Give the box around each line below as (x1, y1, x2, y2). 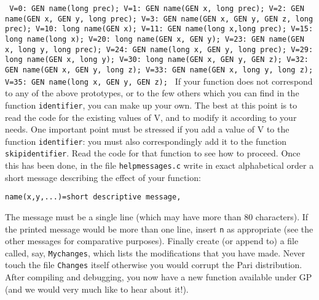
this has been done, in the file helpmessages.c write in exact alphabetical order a (5, 159, 314, 171)
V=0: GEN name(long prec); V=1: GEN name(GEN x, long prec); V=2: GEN (9, 4, 304, 13)
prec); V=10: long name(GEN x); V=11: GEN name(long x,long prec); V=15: (5, 25, 313, 34)
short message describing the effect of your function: (5, 171, 201, 183)
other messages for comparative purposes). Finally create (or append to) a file (5, 234, 299, 247)
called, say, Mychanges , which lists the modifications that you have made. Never (5, 246, 305, 259)
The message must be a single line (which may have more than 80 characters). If (5, 210, 309, 223)
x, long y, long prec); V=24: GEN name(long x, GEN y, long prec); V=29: (5, 45, 313, 54)
